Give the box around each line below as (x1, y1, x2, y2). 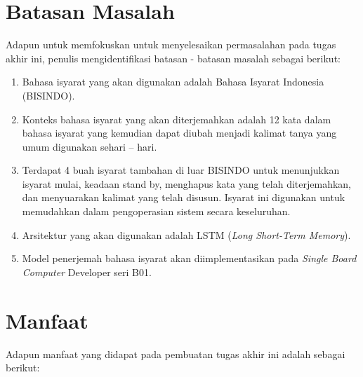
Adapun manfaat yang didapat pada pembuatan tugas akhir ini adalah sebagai (6, 346, 345, 361)
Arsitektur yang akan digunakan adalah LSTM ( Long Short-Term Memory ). (22, 227, 351, 242)
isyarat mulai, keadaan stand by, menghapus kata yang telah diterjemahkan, (22, 176, 351, 191)
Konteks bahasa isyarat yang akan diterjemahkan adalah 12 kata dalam (22, 111, 331, 126)
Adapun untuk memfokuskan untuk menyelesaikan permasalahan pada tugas (6, 37, 336, 52)
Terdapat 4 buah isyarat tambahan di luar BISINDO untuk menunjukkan (22, 163, 340, 177)
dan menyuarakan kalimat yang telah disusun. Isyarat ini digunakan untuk (22, 190, 345, 205)
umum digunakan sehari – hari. (22, 139, 157, 153)
